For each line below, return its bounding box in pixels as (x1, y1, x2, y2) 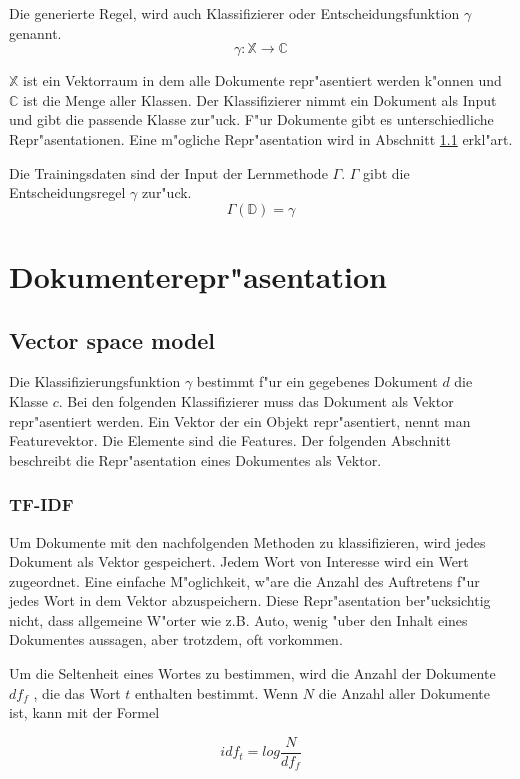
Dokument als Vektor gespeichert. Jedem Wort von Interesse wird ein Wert (9, 551, 469, 572)
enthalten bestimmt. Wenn (135, 682, 299, 703)
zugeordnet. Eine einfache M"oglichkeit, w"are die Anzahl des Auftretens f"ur (9, 570, 480, 591)
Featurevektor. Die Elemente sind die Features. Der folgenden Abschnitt (9, 430, 451, 451)
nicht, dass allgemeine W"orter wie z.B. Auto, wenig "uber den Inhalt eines (9, 609, 468, 630)
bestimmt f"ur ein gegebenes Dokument (196, 371, 438, 392)
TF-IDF (9, 492, 74, 517)
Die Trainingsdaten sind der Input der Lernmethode (9, 162, 328, 183)
